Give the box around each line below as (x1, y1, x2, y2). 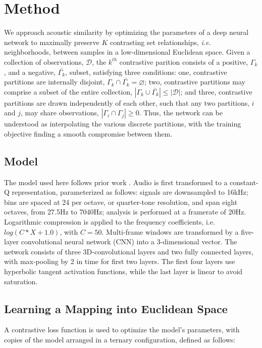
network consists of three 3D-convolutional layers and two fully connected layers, (4, 246, 253, 256)
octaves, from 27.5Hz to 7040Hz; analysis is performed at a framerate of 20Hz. (4, 206, 246, 217)
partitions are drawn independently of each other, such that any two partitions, (4, 97, 250, 108)
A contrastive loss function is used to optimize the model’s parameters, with (4, 324, 240, 335)
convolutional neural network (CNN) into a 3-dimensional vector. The (21, 236, 237, 247)
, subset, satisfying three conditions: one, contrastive (65, 66, 227, 77)
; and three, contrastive (180, 86, 252, 97)
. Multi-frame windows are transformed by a (101, 226, 239, 237)
